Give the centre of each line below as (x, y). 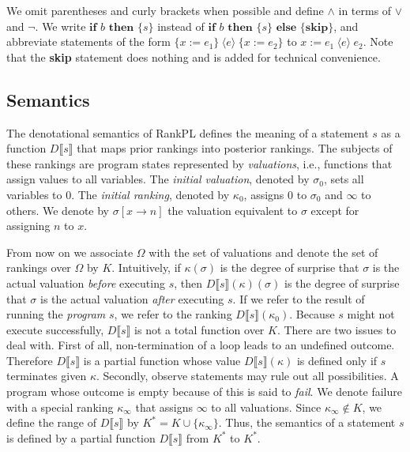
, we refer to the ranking (173, 314)
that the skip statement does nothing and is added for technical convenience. (194, 56)
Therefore (30, 360)
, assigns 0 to (275, 194)
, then (188, 282)
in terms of (365, 10)
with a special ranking (60, 407)
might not (371, 314)
